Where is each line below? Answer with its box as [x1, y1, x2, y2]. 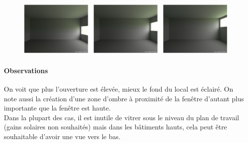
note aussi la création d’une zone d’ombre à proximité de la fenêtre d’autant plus [4, 93, 244, 103]
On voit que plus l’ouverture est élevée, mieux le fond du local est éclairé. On [4, 83, 233, 94]
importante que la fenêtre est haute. [4, 103, 111, 113]
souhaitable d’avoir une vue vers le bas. [4, 131, 121, 141]
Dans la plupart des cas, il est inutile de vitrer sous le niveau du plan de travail [4, 112, 239, 122]
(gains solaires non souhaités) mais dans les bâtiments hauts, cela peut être [4, 122, 227, 132]
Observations [4, 65, 48, 75]
